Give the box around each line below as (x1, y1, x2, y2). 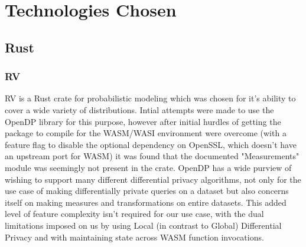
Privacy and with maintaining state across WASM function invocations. (5, 230, 264, 243)
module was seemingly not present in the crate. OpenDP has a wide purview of (5, 161, 292, 173)
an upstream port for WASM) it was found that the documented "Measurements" (5, 150, 300, 162)
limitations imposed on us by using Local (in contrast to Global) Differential (5, 219, 282, 231)
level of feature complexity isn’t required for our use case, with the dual (5, 208, 264, 220)
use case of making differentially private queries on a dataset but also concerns (5, 185, 289, 197)
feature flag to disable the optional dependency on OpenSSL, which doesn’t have (5, 138, 297, 150)
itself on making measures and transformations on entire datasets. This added (5, 196, 287, 208)
